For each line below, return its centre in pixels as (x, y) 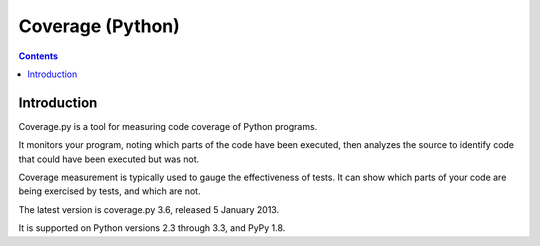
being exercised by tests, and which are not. (109, 191)
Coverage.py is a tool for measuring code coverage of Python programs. (168, 126)
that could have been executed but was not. (109, 159)
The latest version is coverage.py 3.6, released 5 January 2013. (149, 209)
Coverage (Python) (99, 26)
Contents (38, 56)
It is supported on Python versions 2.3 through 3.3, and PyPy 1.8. (152, 228)
